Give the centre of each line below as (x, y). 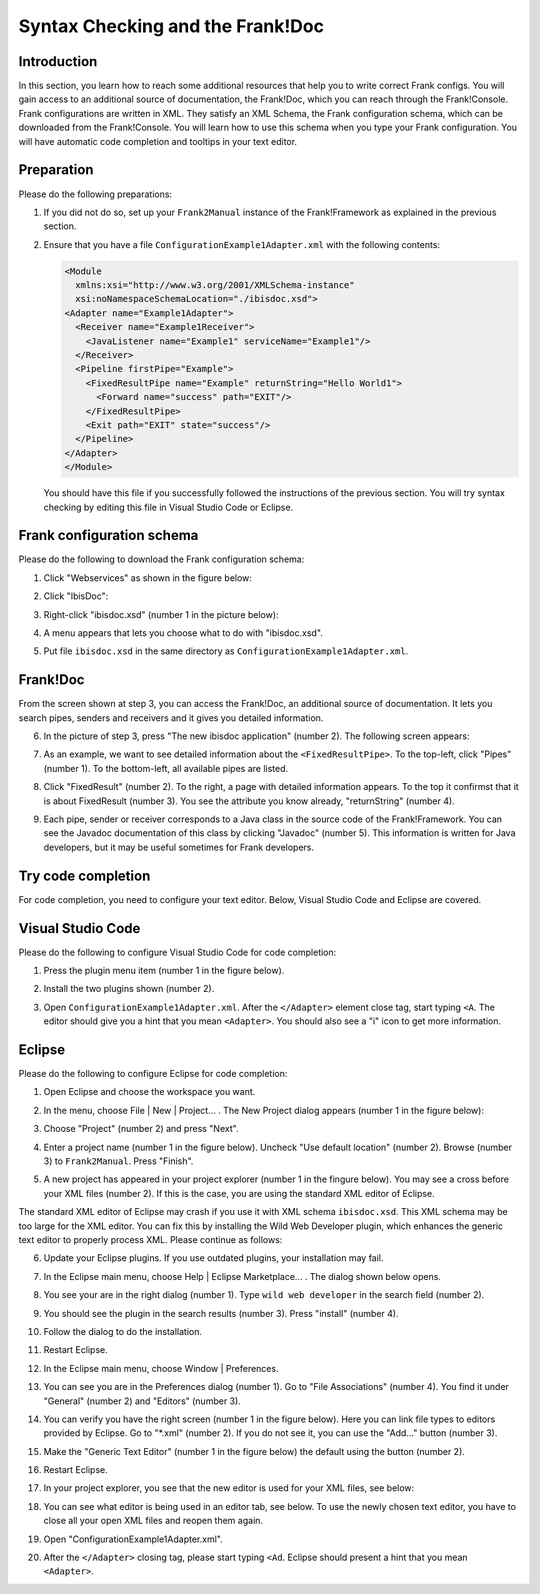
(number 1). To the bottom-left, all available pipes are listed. (166, 768)
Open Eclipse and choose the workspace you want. (149, 1092)
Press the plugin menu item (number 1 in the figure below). (164, 971)
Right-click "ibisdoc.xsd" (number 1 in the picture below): (161, 614)
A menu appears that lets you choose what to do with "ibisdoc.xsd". (183, 633)
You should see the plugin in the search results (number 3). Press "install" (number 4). (221, 1313)
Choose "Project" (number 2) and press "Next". (141, 1129)
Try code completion (84, 875)
